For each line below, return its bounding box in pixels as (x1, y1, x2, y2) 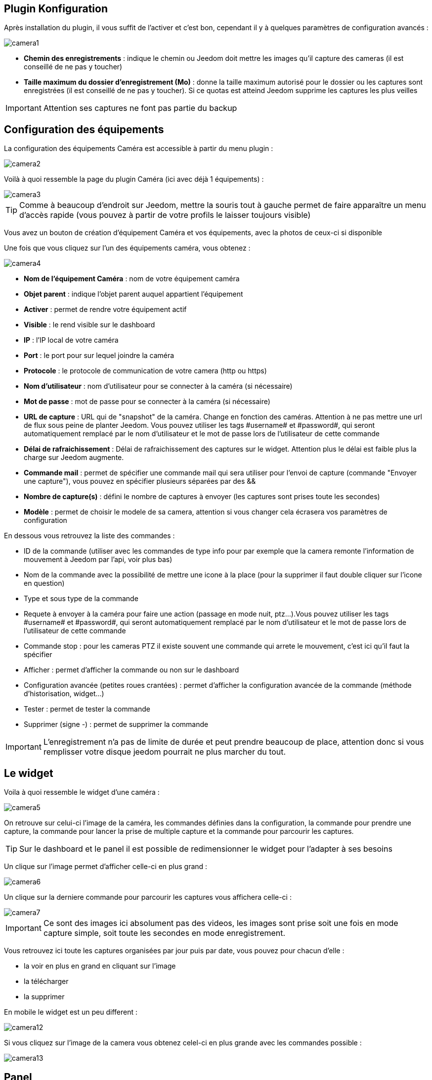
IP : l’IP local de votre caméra (24, 336, 119, 345)
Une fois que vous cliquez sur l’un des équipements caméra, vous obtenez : (4, 244, 251, 253)
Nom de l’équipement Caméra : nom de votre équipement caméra (24, 274, 240, 283)
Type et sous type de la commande (24, 594, 138, 603)
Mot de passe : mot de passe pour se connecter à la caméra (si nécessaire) (24, 397, 270, 406)
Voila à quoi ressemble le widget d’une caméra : (4, 788, 160, 797)
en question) (24, 579, 65, 588)
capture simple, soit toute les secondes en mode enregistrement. (43, 928, 286, 938)
